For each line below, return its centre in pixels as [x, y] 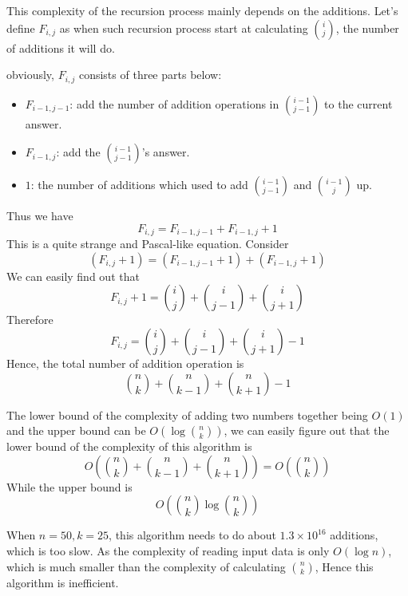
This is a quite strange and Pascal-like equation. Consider [148, 244]
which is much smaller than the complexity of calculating [146, 566]
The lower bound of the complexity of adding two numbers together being [187, 414]
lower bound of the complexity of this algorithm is [129, 446]
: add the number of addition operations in [174, 103]
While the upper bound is [69, 486]
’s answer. [166, 152]
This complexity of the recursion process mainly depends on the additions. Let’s [202, 10]
